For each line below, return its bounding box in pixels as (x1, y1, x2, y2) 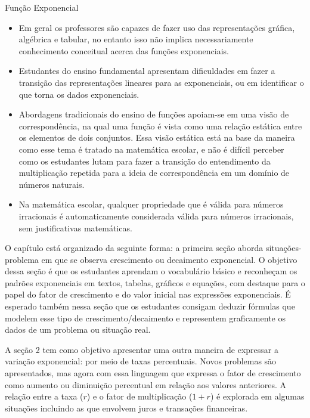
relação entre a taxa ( (5, 390, 83, 402)
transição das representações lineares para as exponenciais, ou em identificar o (18, 76, 304, 88)
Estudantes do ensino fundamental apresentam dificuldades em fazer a (18, 64, 275, 77)
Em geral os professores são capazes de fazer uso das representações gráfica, (18, 21, 295, 33)
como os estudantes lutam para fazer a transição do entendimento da (18, 154, 271, 167)
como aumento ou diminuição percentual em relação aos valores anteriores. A (5, 378, 287, 391)
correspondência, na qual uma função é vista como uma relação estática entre (18, 119, 302, 132)
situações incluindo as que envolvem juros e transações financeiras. (5, 401, 248, 414)
